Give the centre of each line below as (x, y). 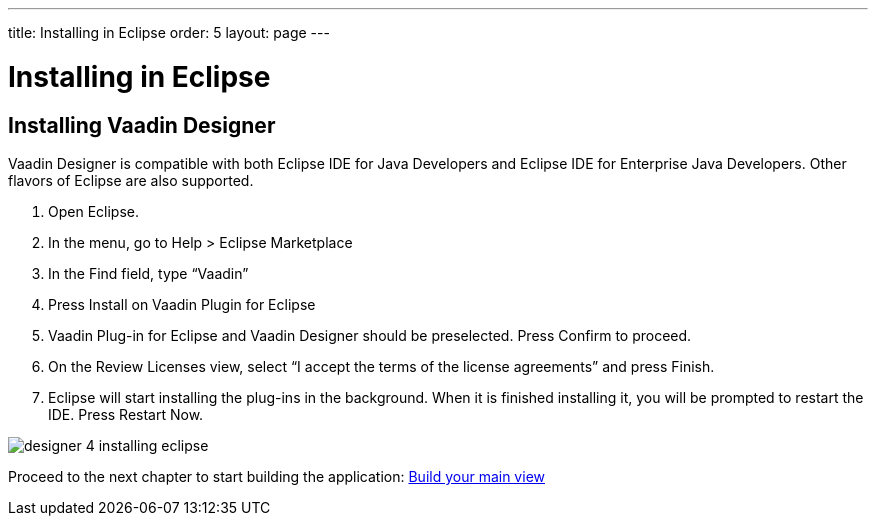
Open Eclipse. (93, 211)
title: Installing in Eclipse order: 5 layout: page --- (169, 32)
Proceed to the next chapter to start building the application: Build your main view (276, 476)
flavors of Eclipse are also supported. (131, 180)
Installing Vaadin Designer (142, 125)
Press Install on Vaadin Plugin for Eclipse (182, 304)
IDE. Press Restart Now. (126, 414)
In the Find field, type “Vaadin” (148, 273)
